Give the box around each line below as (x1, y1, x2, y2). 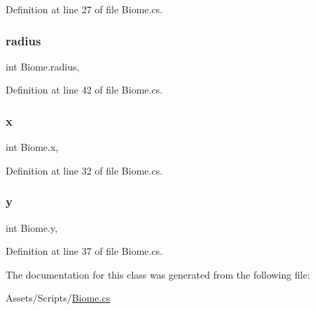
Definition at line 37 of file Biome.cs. (6, 244, 163, 258)
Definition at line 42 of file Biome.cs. (6, 82, 163, 97)
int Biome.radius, (6, 59, 80, 73)
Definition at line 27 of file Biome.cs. (6, 2, 163, 16)
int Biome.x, (6, 140, 59, 154)
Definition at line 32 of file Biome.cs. (6, 163, 163, 177)
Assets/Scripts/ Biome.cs (6, 290, 111, 305)
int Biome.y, (6, 220, 58, 235)
